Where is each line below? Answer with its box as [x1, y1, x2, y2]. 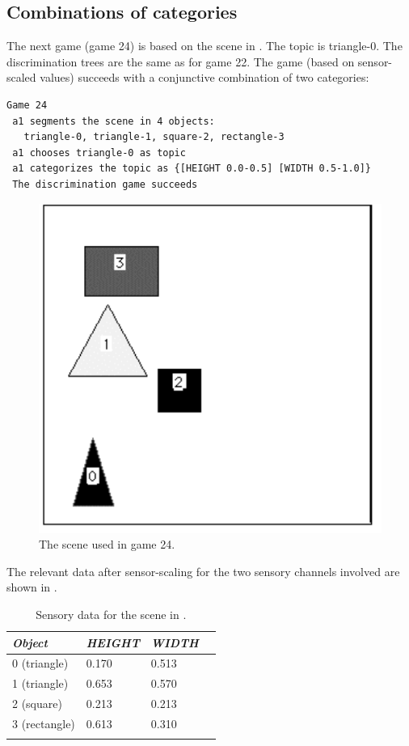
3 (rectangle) [12, 714, 75, 731]
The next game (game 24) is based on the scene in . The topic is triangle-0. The [6, 37, 403, 54]
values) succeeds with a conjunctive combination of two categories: [40, 69, 369, 86]
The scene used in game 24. [39, 536, 175, 553]
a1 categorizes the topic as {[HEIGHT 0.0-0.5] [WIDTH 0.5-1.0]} [12, 163, 372, 175]
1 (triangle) [12, 675, 69, 692]
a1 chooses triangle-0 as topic [12, 146, 186, 159]
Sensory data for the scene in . [36, 605, 187, 622]
